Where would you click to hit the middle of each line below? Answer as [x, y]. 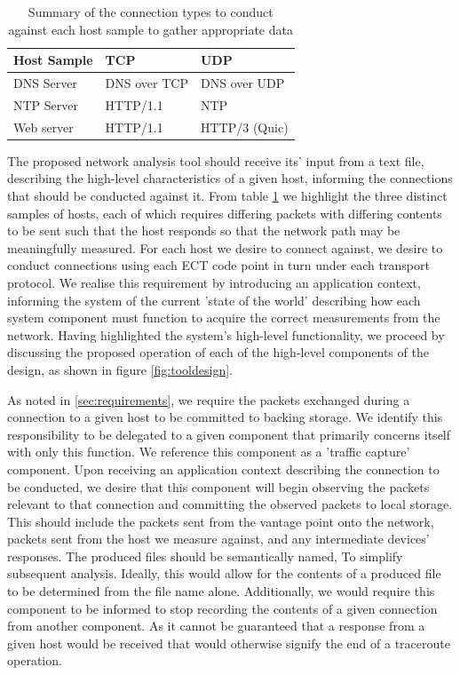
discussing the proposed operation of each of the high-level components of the [218, 352]
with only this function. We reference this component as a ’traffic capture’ [209, 452]
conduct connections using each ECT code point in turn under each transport [218, 265]
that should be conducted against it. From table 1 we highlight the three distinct [227, 195]
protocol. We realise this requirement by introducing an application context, [214, 282]
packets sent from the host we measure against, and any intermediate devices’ [218, 539]
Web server [44, 127]
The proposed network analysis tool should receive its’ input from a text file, [216, 160]
